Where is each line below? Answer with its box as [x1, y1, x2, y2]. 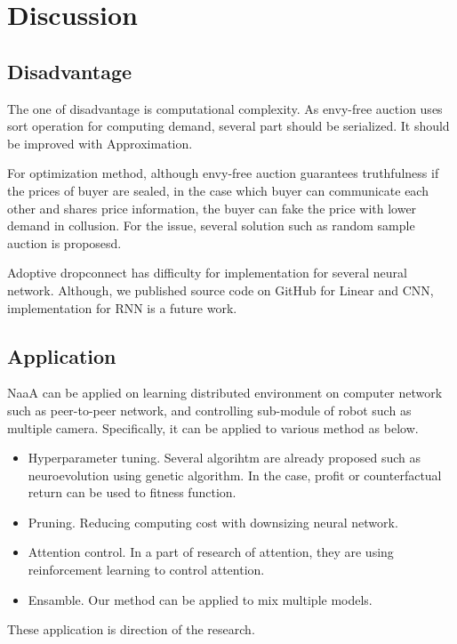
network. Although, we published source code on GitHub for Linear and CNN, [7, 280, 434, 299]
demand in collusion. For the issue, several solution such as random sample [7, 216, 415, 235]
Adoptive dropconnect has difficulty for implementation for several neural [7, 263, 407, 282]
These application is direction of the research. [7, 620, 255, 639]
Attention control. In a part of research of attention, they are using [28, 543, 394, 561]
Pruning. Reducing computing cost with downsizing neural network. [28, 512, 398, 531]
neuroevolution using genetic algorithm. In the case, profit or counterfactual [28, 465, 442, 484]
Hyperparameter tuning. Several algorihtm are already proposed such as [28, 448, 421, 467]
